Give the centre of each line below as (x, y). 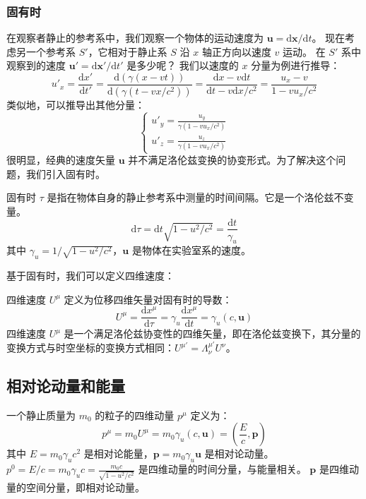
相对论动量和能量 (66, 386)
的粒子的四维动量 (135, 415)
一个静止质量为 (41, 415)
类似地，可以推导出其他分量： (76, 104)
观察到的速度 (36, 65)
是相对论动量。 (239, 453)
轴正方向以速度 (236, 51)
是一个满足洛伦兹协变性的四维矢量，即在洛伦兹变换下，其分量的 (212, 333)
